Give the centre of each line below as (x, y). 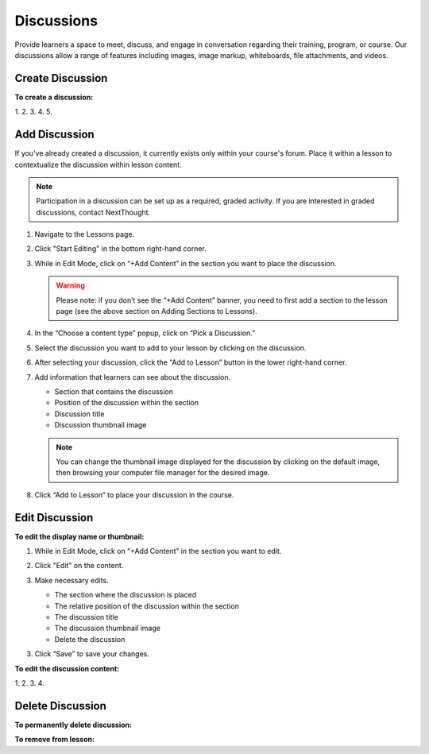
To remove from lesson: (55, 740)
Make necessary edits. (71, 580)
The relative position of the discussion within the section (147, 606)
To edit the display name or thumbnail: (79, 536)
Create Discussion (61, 78)
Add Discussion (54, 135)
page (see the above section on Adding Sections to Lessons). (157, 311)
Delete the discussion (90, 639)
